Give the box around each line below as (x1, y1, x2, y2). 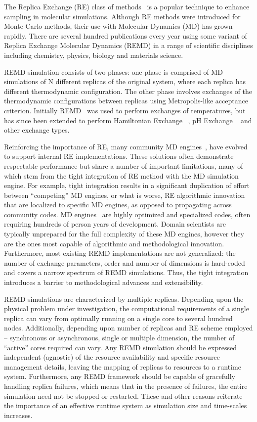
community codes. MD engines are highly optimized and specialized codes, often (4, 209, 251, 219)
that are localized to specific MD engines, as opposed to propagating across (4, 199, 232, 210)
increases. (4, 410, 33, 420)
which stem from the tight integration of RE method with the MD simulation (4, 170, 239, 181)
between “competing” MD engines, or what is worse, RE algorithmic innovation (4, 189, 245, 200)
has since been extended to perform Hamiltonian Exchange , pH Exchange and (4, 115, 252, 125)
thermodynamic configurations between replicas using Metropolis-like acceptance (4, 95, 248, 106)
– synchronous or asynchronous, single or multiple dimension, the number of (4, 332, 235, 342)
